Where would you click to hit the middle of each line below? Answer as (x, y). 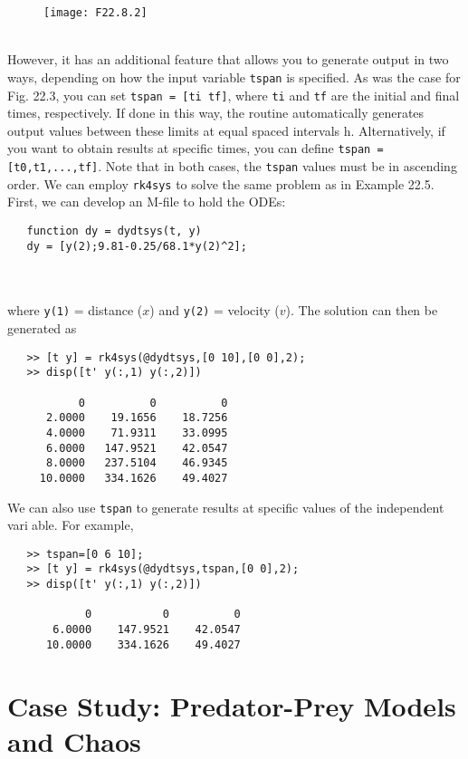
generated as (42, 328)
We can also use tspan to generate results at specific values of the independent (226, 507)
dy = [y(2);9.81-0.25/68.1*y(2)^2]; (137, 246)
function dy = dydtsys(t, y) (114, 231)
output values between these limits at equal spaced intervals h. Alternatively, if (226, 130)
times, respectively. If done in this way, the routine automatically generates (216, 113)
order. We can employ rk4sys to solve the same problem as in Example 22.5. (221, 183)
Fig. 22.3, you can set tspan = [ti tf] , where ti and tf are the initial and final (234, 95)
